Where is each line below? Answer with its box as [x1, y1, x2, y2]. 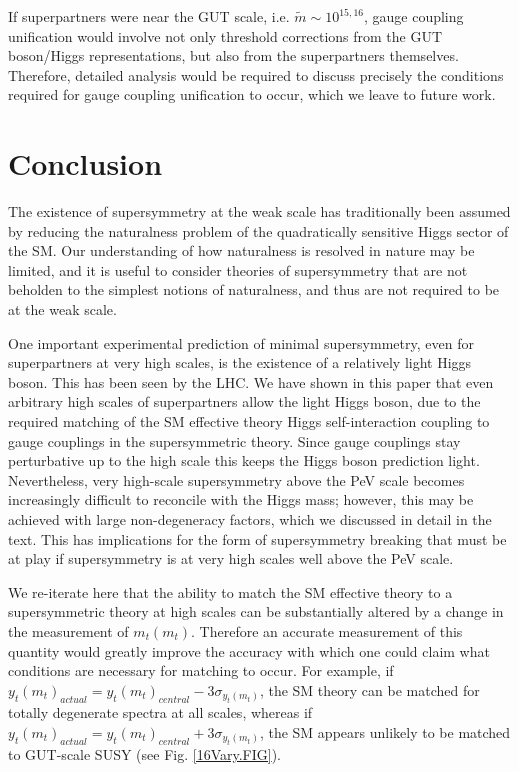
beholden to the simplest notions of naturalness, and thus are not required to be [8, 279, 500, 300]
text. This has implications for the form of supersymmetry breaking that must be [8, 528, 507, 549]
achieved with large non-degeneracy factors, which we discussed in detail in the [8, 509, 492, 529]
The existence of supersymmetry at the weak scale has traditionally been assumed [8, 201, 511, 222]
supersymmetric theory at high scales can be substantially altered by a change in [8, 601, 504, 622]
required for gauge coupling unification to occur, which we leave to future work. [8, 84, 496, 105]
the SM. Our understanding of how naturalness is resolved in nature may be [8, 240, 475, 261]
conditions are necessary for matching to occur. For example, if [8, 660, 394, 681]
